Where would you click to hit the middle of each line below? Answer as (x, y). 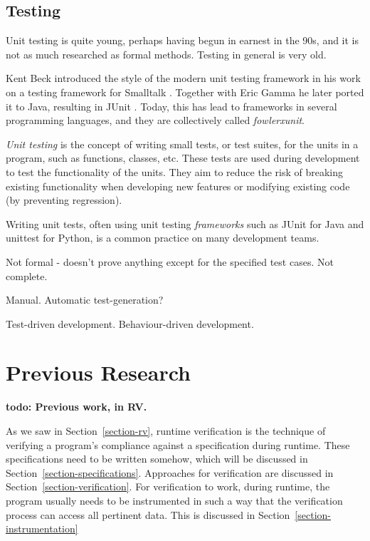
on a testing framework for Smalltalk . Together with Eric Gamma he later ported (185, 92)
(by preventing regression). (64, 200)
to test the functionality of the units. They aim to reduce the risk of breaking (175, 171)
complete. (27, 275)
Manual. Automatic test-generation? (85, 300)
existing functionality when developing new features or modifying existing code (178, 186)
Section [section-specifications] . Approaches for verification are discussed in (170, 472)
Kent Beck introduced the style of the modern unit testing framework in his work (183, 78)
